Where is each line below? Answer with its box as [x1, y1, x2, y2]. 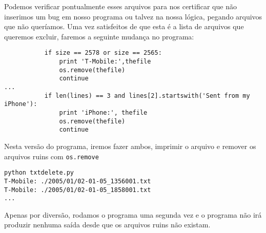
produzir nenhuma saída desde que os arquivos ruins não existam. [4, 219, 211, 230]
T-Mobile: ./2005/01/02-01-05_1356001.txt [4, 177, 151, 185]
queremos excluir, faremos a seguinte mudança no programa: [4, 31, 194, 41]
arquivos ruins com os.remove [4, 151, 99, 161]
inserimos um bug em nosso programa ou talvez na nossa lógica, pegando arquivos [4, 11, 262, 22]
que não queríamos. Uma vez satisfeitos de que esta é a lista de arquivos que [4, 21, 244, 32]
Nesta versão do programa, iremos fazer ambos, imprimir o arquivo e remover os [4, 140, 256, 151]
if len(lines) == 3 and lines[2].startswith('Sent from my [44, 92, 250, 99]
